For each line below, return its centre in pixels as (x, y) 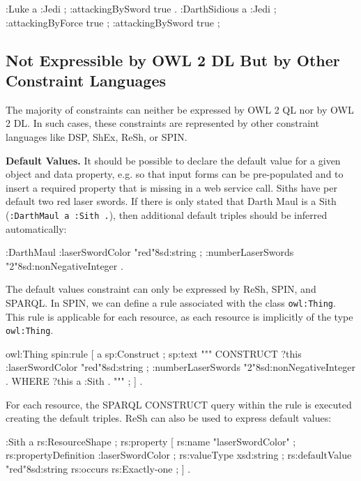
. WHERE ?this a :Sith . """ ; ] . (74, 381)
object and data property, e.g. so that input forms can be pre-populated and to (175, 174)
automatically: (36, 228)
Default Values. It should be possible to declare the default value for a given (173, 160)
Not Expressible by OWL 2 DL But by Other (173, 60)
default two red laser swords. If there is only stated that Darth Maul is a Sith (171, 201)
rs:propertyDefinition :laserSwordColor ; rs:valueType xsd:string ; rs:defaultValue (179, 455)
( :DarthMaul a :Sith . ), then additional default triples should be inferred (167, 214)
